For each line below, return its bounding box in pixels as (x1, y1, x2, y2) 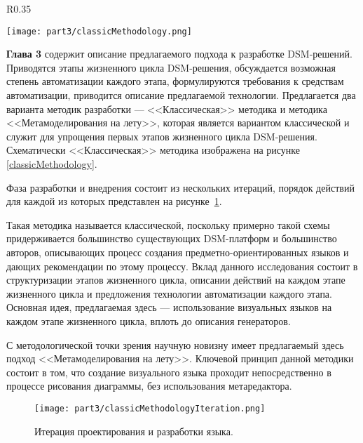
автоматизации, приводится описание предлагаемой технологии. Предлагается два (6, 88, 356, 103)
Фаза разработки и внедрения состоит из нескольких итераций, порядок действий (6, 180, 355, 194)
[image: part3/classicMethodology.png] (6, 26, 192, 37)
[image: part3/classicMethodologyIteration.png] (34, 403, 266, 414)
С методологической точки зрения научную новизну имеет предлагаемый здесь (6, 337, 344, 352)
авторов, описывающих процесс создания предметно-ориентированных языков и (6, 244, 349, 259)
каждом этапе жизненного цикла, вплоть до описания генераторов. (6, 313, 291, 328)
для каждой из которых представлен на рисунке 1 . (6, 194, 222, 209)
